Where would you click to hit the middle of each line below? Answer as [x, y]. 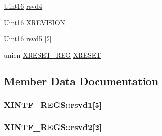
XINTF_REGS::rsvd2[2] [53, 127]
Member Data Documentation [81, 81]
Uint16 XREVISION [35, 22]
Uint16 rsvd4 [23, 6]
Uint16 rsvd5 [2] [28, 38]
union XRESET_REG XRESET [53, 54]
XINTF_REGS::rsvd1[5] [53, 105]
